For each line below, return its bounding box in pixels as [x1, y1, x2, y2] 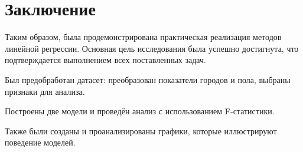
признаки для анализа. [5, 85, 85, 97]
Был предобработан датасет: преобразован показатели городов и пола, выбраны [5, 73, 291, 85]
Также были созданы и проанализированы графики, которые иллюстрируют [5, 124, 277, 137]
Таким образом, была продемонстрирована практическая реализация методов [5, 31, 282, 43]
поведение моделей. [5, 136, 76, 148]
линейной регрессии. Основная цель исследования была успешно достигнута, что [5, 42, 299, 54]
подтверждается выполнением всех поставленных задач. [5, 54, 206, 66]
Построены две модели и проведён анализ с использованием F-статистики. [5, 105, 275, 117]
